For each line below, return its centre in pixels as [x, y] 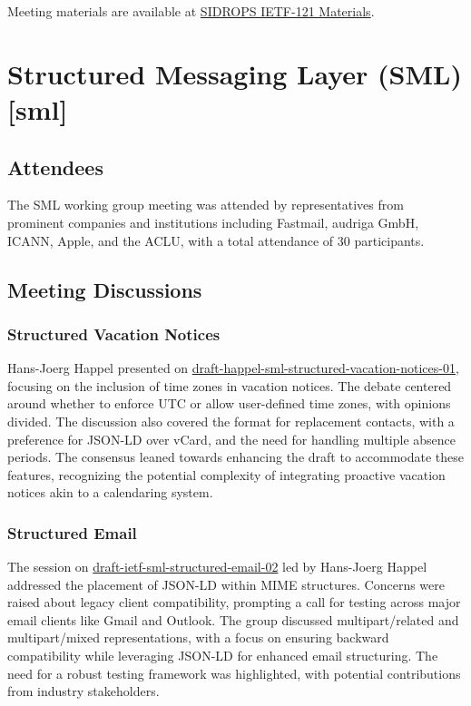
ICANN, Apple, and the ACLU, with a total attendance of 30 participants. [216, 240]
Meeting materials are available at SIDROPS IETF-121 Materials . [191, 11]
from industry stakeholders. [83, 691]
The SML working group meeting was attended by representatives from [206, 205]
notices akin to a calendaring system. [110, 492]
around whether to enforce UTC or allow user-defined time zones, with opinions [229, 403]
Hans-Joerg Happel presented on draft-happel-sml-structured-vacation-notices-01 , [233, 368]
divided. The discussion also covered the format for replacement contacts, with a [231, 421]
